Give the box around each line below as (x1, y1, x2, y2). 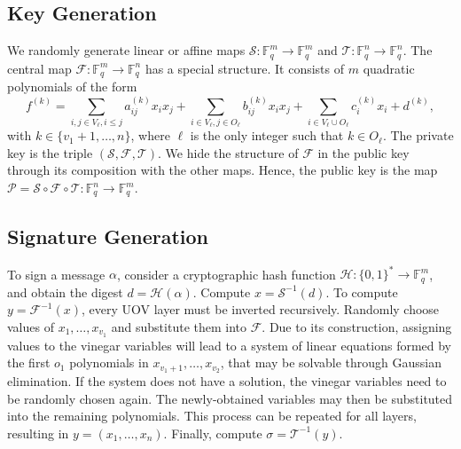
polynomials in (69, 353, 149, 372)
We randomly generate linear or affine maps (7, 41, 246, 59)
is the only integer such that (190, 126, 344, 145)
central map (7, 59, 72, 77)
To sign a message (7, 264, 105, 283)
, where (130, 126, 170, 145)
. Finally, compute (163, 423, 262, 442)
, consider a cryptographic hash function (116, 264, 336, 283)
